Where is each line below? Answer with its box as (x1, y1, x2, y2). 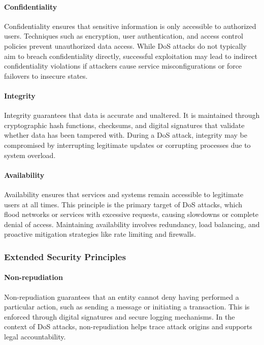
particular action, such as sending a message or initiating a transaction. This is (4, 301, 250, 312)
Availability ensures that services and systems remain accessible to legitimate (4, 189, 244, 199)
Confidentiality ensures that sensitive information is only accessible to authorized (4, 20, 256, 31)
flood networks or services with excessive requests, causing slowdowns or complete (4, 209, 258, 219)
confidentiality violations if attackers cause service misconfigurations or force (4, 60, 242, 71)
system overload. (4, 149, 56, 160)
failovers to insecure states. (4, 70, 88, 81)
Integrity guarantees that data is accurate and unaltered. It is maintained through (4, 110, 260, 120)
